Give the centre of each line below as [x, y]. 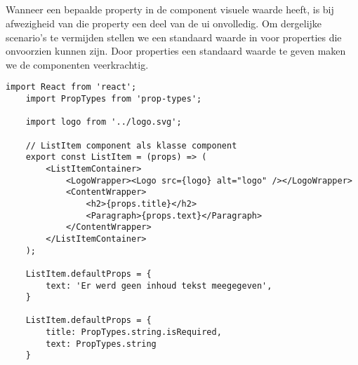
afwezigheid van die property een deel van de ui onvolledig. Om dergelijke [164, 23]
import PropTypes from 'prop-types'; [114, 99]
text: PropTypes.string [101, 344]
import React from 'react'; [71, 87]
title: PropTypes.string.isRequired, [134, 332]
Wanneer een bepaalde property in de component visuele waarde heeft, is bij [170, 9]
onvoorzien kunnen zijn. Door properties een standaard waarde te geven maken [176, 51]
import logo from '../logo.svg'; [104, 122]
